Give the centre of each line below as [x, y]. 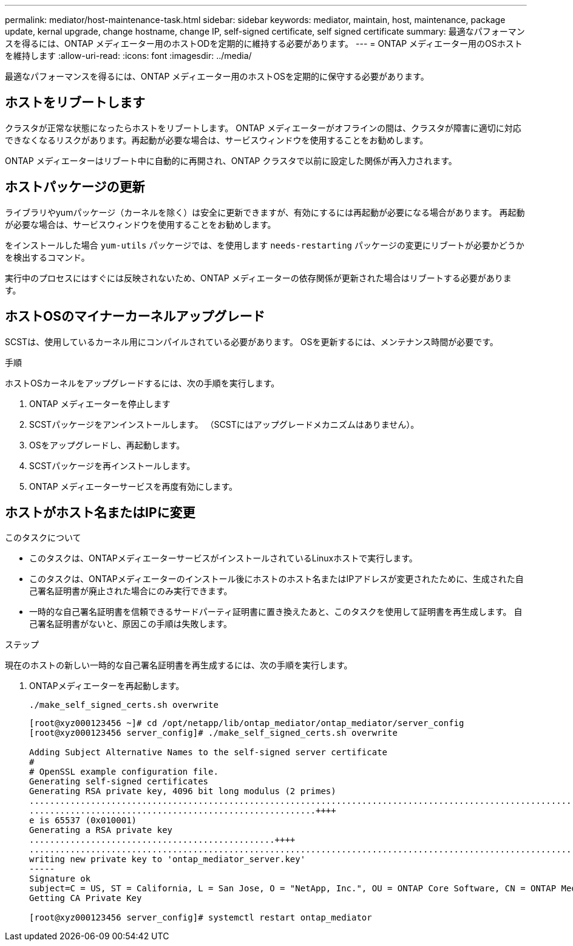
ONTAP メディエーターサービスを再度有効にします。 [133, 486]
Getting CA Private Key [86, 898]
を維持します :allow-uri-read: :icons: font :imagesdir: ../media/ [128, 56]
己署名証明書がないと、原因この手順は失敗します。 [131, 624]
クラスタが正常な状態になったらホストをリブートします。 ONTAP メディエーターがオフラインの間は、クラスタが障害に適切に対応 [263, 128]
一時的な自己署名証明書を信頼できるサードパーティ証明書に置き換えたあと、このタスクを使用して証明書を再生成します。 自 [276, 612]
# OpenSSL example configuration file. [124, 772]
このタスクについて [43, 538]
